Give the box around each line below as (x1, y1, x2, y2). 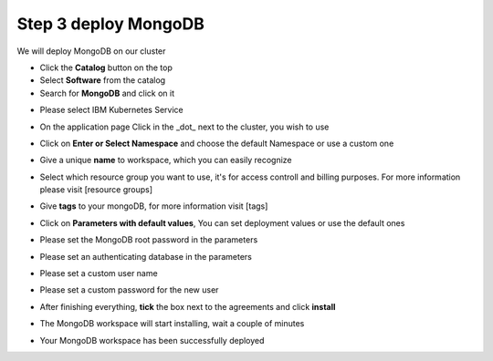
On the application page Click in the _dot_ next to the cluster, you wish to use (39, 121, 330, 132)
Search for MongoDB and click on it (39, 88, 175, 98)
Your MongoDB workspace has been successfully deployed (39, 335, 265, 346)
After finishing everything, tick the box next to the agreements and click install (39, 301, 336, 312)
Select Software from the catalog (39, 75, 166, 86)
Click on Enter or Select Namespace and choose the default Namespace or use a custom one (39, 138, 394, 149)
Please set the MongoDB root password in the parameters (39, 234, 258, 245)
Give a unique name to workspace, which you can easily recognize (39, 155, 292, 166)
